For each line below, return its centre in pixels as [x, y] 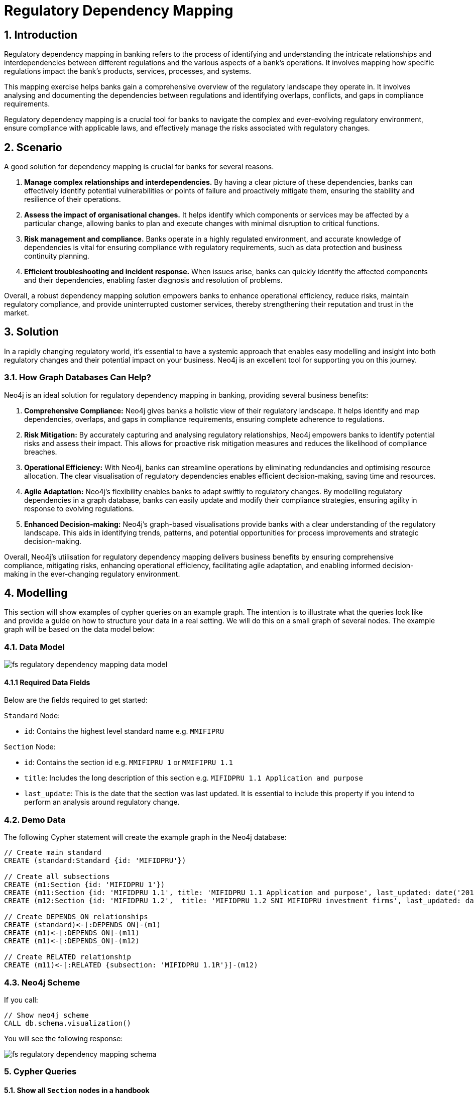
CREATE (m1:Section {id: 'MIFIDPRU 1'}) [85, 885]
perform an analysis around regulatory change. [102, 802]
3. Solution [32, 332]
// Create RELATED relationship [68, 957]
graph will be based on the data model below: [80, 629]
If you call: [21, 1000]
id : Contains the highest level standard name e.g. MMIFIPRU [124, 731]
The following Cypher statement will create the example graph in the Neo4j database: [145, 837]
